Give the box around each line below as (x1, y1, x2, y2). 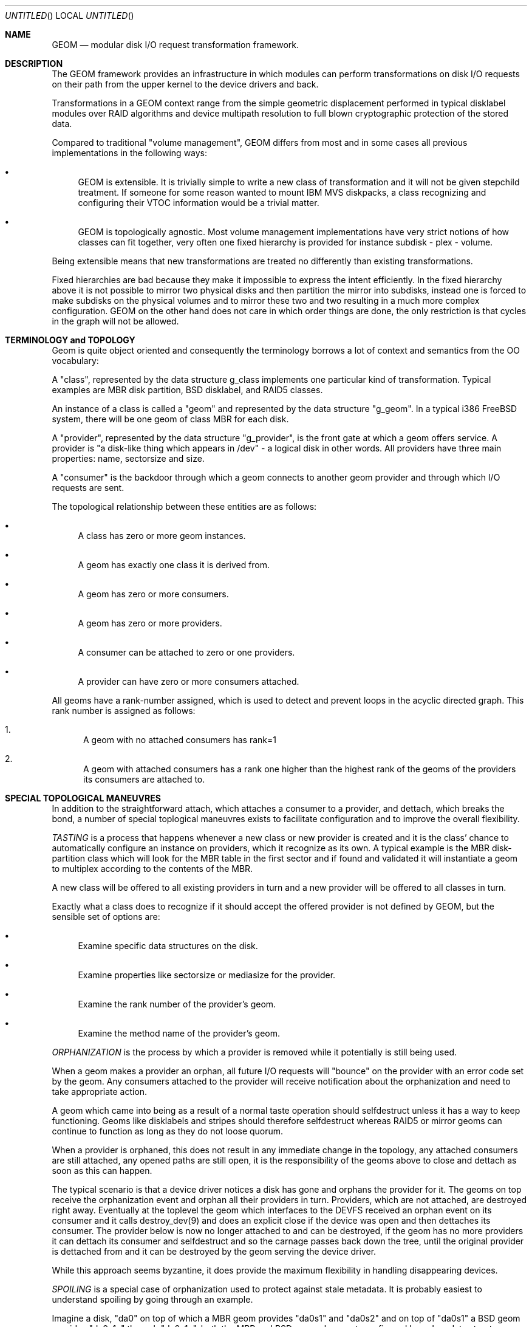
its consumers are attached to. (83, 774, 205, 784)
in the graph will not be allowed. (52, 316, 179, 326)
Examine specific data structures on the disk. (78, 941, 258, 951)
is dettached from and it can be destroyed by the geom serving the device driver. (52, 1246, 377, 1257)
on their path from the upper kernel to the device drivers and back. (52, 79, 319, 89)
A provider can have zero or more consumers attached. (78, 676, 299, 687)
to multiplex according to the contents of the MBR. (52, 863, 253, 874)
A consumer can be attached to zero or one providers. (78, 647, 295, 657)
